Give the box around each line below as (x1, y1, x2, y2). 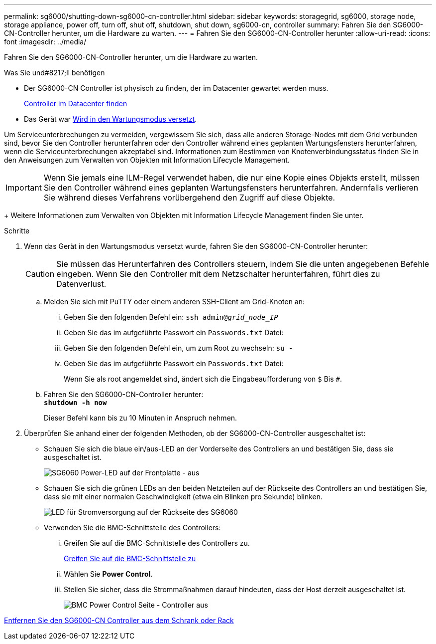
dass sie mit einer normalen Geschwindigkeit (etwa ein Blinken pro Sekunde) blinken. (44, 492, 323, 501)
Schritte (4, 226, 30, 235)
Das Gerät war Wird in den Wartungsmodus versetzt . (24, 115, 197, 123)
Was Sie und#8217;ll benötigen (4, 68, 105, 77)
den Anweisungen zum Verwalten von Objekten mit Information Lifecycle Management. (4, 156, 290, 164)
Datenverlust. (56, 279, 107, 289)
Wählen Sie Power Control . (64, 570, 153, 578)
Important (5, 183, 42, 193)
